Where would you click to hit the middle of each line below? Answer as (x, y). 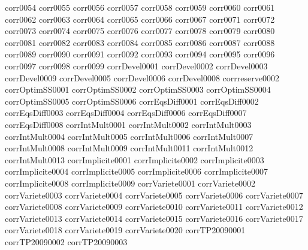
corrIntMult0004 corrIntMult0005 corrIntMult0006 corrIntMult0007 (129, 136)
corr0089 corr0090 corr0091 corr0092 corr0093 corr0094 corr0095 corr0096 (140, 54)
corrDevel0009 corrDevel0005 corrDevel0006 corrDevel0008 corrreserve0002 (142, 77)
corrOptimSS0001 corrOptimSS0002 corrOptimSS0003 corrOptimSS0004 (138, 89)
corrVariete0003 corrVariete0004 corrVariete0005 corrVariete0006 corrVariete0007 (154, 195)
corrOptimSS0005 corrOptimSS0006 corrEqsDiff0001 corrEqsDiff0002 (132, 101)
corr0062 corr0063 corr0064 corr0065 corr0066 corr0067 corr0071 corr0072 (140, 19)
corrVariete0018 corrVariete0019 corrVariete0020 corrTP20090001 (125, 230)
